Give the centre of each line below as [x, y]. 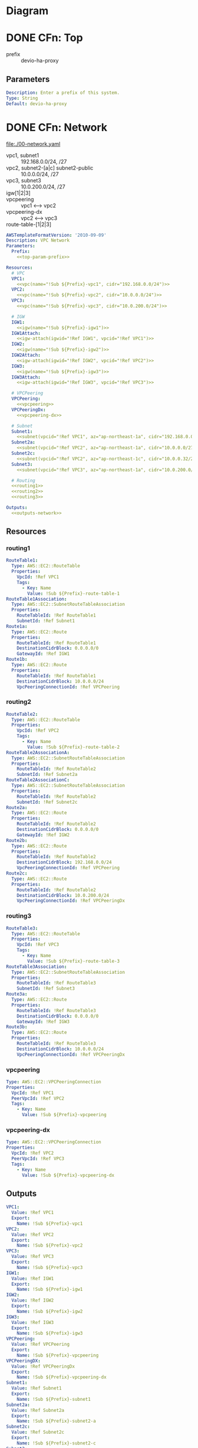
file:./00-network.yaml [33, 144]
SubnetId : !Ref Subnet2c [47, 802]
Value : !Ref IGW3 [33, 1322]
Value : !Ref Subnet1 [37, 1388]
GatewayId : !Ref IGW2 [43, 835]
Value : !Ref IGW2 [33, 1300]
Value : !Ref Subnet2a [38, 1410]
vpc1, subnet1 [23, 155]
